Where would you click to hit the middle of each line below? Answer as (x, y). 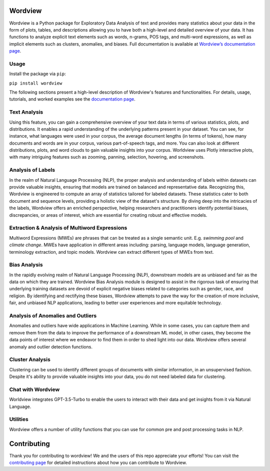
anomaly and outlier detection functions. (51, 347)
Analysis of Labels (32, 170)
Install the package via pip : (37, 74)
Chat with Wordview (34, 389)
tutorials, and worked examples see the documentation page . (72, 99)
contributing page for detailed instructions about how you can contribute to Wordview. (98, 462)
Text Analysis (26, 112)
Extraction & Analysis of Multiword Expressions (68, 228)
